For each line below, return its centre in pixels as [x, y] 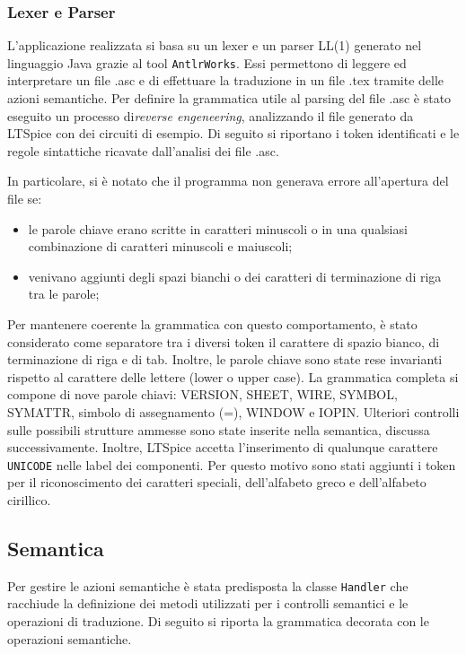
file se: [25, 199]
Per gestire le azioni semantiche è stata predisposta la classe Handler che [208, 585]
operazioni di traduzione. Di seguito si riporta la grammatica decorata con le [218, 621]
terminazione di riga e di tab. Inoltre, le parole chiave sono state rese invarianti [225, 359]
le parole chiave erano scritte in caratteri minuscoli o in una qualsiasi [218, 228]
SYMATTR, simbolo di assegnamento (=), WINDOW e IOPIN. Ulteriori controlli [233, 411]
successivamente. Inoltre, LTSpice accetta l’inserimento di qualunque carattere [223, 447]
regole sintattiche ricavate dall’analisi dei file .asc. [143, 150]
